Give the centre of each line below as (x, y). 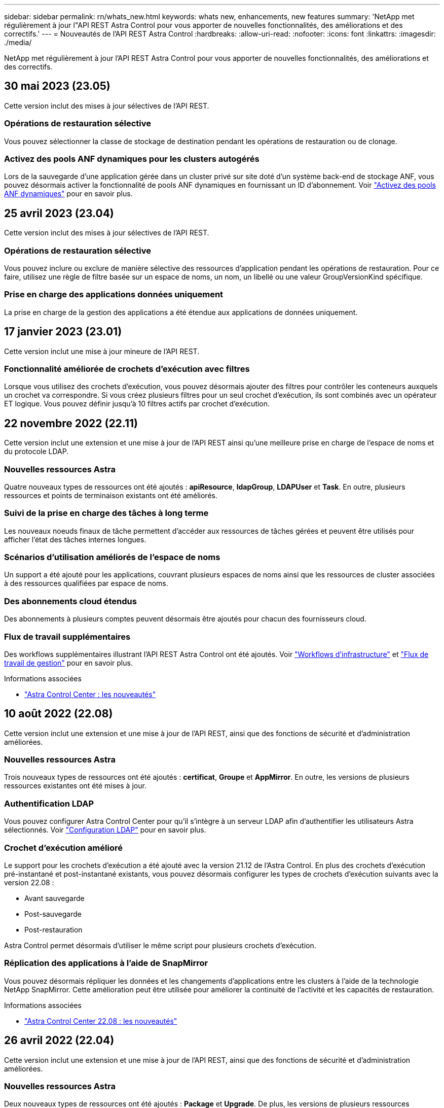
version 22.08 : (29, 882)
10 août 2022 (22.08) (59, 714)
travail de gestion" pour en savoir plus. (68, 663)
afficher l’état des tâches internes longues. (75, 539)
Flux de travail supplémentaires (67, 636)
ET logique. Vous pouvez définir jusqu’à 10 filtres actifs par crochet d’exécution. (137, 404)
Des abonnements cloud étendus (70, 601)
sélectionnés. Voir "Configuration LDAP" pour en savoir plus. (105, 830)
